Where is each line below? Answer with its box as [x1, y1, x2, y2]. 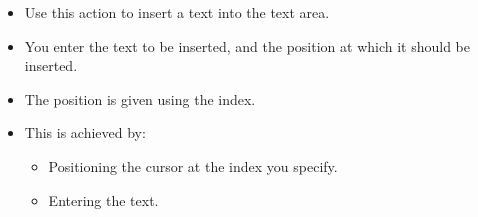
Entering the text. [48, 189, 159, 210]
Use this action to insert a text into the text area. [24, 2, 330, 22]
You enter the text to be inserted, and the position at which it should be [24, 35, 471, 56]
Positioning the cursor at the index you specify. [48, 155, 338, 176]
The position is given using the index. [24, 88, 256, 109]
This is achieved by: [24, 122, 146, 143]
